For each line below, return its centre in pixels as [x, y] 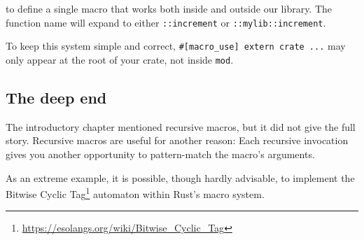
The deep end [56, 97]
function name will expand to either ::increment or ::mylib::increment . [166, 22]
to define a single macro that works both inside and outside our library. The [169, 8]
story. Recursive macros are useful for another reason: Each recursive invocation [177, 140]
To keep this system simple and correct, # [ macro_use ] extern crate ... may [176, 46]
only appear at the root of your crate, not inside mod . [120, 59]
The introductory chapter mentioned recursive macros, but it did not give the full [181, 126]
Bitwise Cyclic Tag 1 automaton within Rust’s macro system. [135, 193]
